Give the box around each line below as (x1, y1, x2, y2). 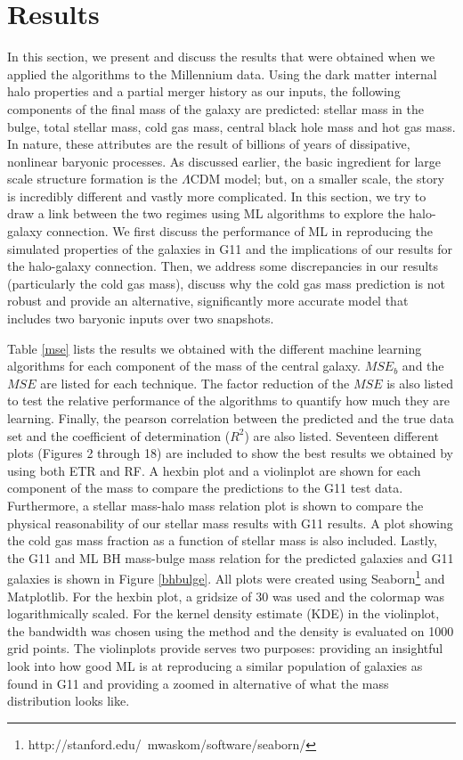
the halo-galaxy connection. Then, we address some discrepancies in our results (7, 257, 439, 275)
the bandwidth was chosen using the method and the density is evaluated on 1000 (7, 621, 454, 640)
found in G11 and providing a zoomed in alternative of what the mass (7, 674, 389, 692)
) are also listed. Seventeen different (244, 426, 439, 445)
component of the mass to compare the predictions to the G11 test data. (7, 478, 403, 497)
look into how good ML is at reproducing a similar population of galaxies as (7, 656, 423, 674)
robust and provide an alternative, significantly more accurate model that (7, 291, 409, 310)
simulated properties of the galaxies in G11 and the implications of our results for (7, 239, 453, 257)
